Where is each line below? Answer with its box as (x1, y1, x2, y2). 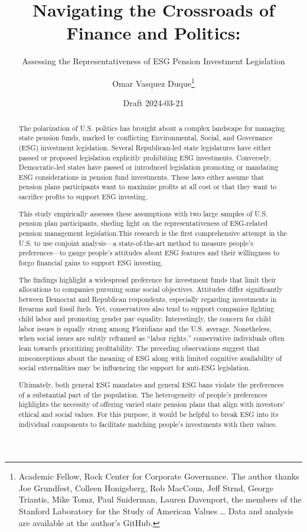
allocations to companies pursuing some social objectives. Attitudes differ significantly (18, 284, 283, 294)
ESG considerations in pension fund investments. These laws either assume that (18, 172, 264, 182)
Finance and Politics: (66, 21, 241, 45)
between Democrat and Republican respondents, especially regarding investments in (18, 294, 277, 304)
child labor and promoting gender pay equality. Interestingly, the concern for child (18, 314, 271, 324)
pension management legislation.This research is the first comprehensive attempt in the (18, 228, 287, 238)
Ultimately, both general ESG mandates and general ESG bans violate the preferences (18, 379, 284, 389)
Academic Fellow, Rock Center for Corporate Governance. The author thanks (18, 470, 299, 482)
